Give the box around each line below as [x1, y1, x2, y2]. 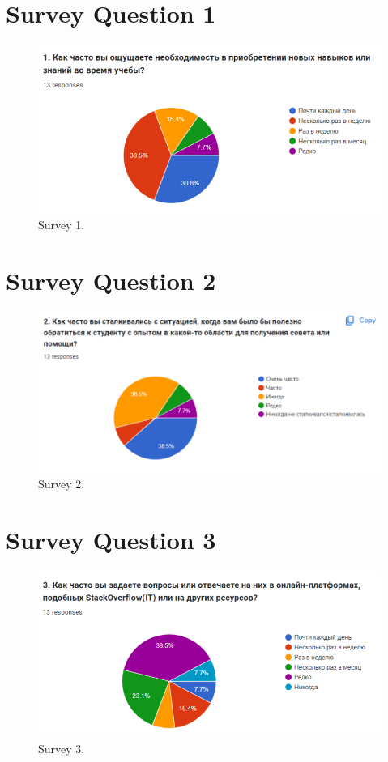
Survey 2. [38, 475, 85, 492]
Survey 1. [38, 216, 85, 233]
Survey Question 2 [6, 264, 216, 297]
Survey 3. [38, 739, 85, 756]
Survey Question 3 [6, 523, 216, 556]
